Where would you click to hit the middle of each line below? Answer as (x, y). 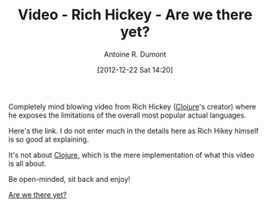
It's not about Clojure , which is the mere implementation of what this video (131, 155)
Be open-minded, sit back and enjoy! (70, 179)
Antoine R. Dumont (135, 54)
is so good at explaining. (49, 139)
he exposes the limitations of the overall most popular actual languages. (127, 115)
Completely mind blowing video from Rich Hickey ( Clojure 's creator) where (132, 106)
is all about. (27, 164)
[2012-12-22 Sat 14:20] (135, 69)
